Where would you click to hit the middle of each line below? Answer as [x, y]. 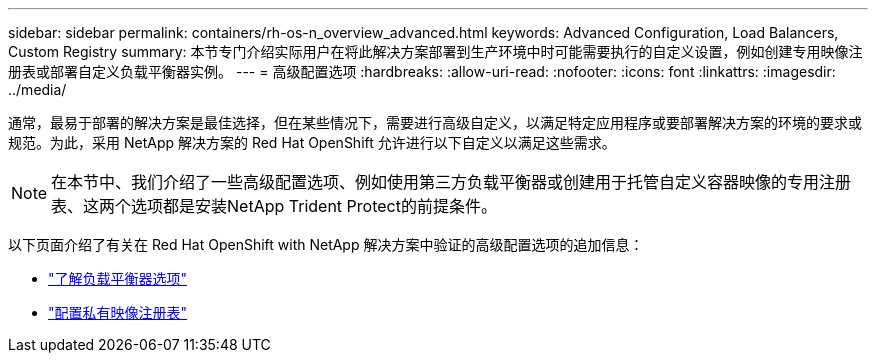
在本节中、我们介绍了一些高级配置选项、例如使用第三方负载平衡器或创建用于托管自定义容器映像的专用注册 [451, 182]
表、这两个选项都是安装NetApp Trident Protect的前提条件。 [274, 206]
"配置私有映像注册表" [118, 312]
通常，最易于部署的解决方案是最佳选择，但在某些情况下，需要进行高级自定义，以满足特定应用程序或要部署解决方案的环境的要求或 [435, 122]
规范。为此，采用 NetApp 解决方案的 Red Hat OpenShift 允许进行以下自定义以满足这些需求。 [312, 142]
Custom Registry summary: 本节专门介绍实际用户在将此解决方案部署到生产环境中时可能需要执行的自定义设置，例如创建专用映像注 [435, 51]
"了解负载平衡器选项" [118, 278]
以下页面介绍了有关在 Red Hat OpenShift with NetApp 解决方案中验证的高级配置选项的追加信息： [326, 244]
